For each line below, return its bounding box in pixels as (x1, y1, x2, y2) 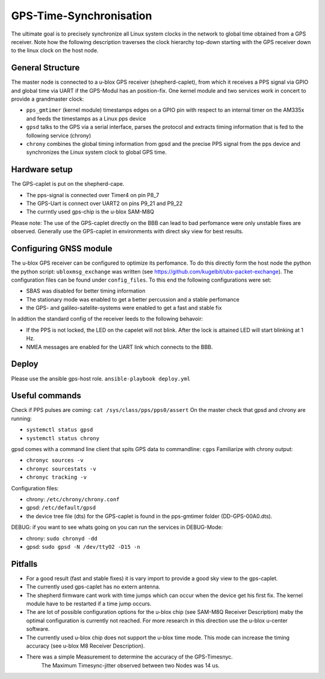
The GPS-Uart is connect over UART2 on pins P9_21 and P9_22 (26, 200, 183, 207)
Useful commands (11, 391, 81, 401)
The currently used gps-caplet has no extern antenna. (26, 583, 161, 590)
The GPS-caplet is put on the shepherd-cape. (11, 180, 125, 188)
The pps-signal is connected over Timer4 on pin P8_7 (26, 191, 159, 198)
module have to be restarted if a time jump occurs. (26, 600, 152, 607)
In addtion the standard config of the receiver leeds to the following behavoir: (11, 315, 203, 323)
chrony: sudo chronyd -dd (26, 534, 97, 542)
